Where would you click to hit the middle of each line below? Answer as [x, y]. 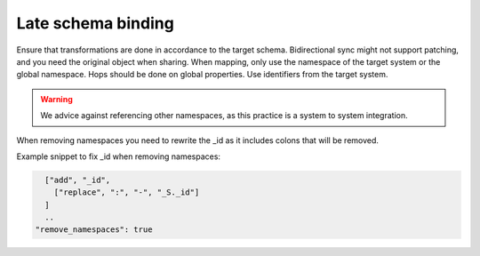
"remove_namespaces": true [94, 230]
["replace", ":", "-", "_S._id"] [127, 192]
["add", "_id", [78, 180]
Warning [56, 99]
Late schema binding [96, 23]
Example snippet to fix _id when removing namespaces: [119, 156]
